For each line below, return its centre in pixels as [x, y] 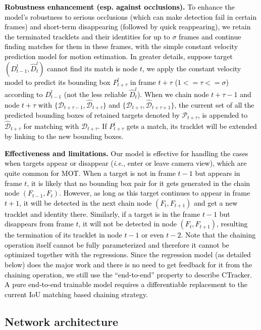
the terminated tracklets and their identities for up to [87, 36]
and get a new [216, 202]
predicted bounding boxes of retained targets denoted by [92, 115]
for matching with [51, 126]
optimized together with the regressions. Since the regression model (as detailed [128, 254]
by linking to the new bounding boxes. [64, 136]
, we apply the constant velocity [192, 68]
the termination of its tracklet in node [63, 235]
